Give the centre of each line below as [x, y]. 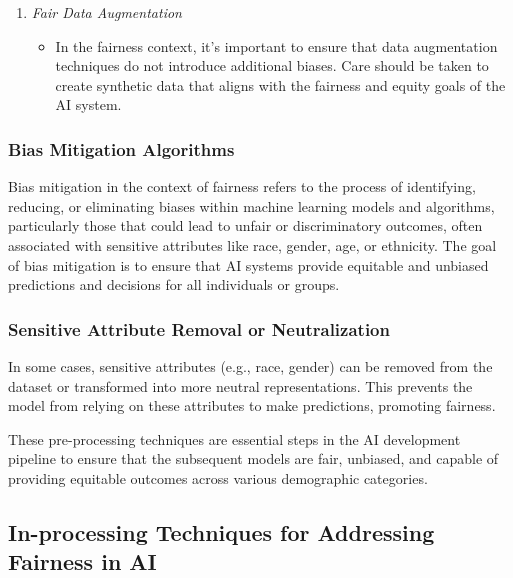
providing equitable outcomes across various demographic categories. [218, 477]
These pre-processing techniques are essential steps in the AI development [234, 438]
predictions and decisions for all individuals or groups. [174, 284]
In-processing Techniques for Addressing [221, 531]
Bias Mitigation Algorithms [121, 148]
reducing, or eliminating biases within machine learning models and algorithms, [251, 205]
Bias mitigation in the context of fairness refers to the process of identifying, [242, 186]
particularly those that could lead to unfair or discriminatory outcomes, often [245, 225]
